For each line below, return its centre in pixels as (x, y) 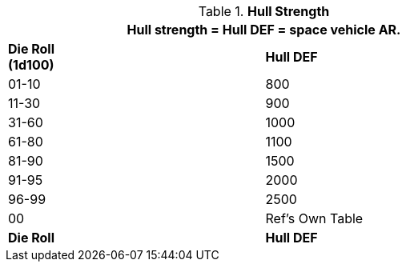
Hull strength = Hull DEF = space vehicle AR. (264, 30)
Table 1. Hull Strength (264, 11)
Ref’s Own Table (314, 218)
